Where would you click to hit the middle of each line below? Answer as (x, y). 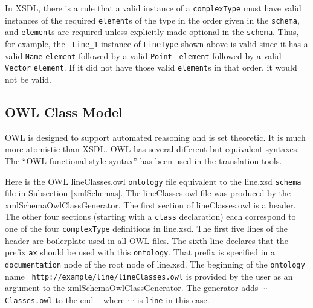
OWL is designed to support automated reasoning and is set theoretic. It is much (155, 137)
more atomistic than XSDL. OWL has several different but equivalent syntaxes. (152, 149)
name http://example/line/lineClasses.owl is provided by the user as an (149, 276)
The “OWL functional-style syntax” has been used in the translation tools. (144, 160)
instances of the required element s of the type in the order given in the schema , (152, 20)
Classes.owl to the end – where (65, 299)
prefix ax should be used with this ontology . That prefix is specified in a (140, 252)
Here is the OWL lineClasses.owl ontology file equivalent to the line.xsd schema (153, 181)
